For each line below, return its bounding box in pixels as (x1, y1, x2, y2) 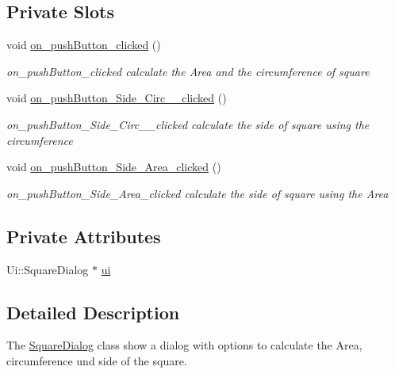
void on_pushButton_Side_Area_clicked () (6, 158, 221, 175)
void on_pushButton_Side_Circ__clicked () (6, 90, 227, 106)
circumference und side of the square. (6, 352, 187, 368)
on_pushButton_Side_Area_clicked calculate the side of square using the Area (6, 185, 389, 201)
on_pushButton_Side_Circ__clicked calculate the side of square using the (6, 116, 370, 132)
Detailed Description (6, 300, 180, 324)
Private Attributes (6, 223, 161, 248)
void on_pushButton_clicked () (6, 36, 161, 53)
